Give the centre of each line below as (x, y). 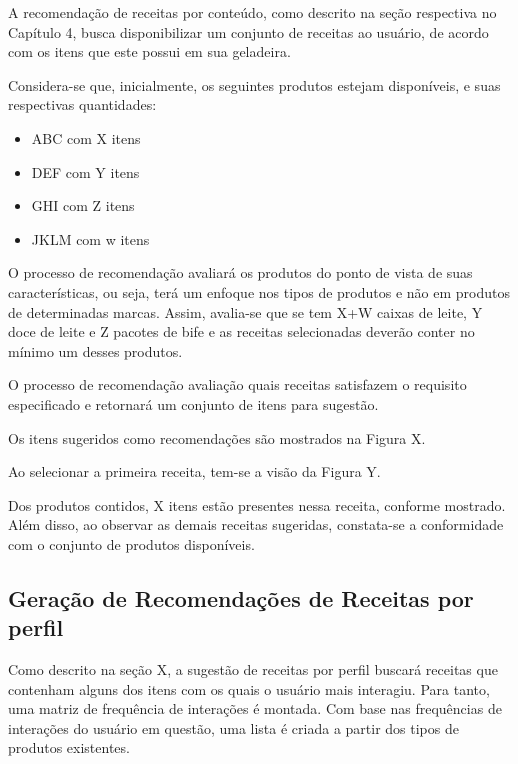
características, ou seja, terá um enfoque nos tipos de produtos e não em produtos (259, 291)
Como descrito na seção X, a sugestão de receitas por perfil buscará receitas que (253, 669)
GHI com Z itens (83, 205)
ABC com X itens (86, 137)
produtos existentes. (69, 747)
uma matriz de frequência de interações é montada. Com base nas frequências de (255, 708)
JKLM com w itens (90, 238)
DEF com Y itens (85, 171)
